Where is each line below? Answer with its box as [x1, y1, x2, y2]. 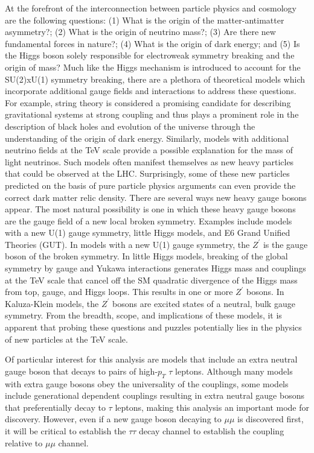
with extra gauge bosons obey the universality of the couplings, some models [5, 377, 289, 390]
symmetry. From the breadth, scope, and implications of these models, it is [5, 309, 282, 322]
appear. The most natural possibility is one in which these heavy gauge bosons [5, 203, 296, 215]
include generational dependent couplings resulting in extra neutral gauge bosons [5, 389, 304, 402]
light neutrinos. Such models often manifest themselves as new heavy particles [5, 155, 294, 168]
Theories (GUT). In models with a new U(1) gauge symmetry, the [5, 238, 250, 250]
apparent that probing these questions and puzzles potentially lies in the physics [5, 321, 302, 334]
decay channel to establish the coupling [139, 424, 284, 437]
